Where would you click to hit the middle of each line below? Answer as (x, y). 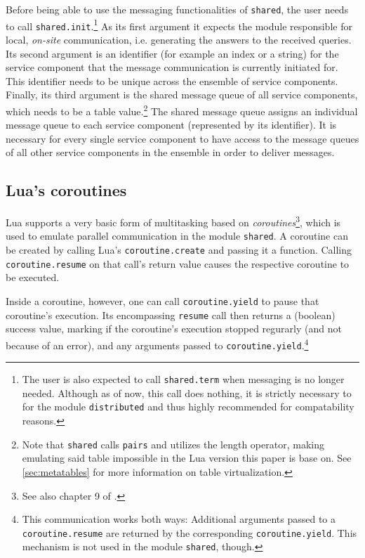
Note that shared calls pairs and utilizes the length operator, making (173, 444)
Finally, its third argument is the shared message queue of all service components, (182, 95)
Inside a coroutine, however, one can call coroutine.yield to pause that (162, 300)
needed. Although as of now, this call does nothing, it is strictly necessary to (187, 392)
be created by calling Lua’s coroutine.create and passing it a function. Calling (179, 250)
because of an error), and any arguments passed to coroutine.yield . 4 (157, 344)
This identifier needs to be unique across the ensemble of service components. (172, 80)
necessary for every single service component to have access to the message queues (182, 138)
